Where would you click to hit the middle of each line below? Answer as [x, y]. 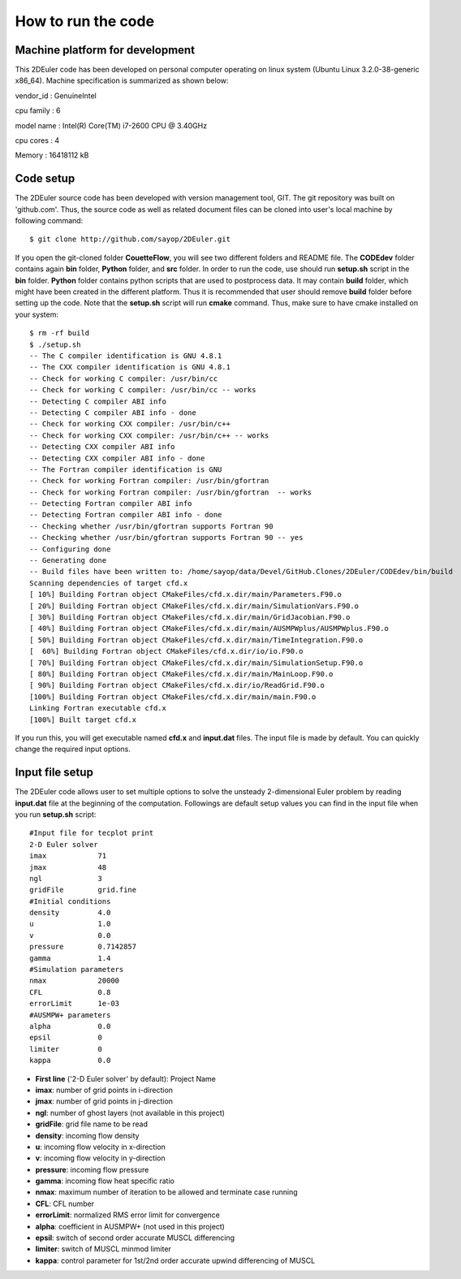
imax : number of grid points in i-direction [104, 1090]
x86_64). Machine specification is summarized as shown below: [122, 80]
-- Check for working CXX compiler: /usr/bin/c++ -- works [149, 435]
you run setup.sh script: [56, 814]
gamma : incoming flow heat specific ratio [105, 1181]
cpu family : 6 [38, 110]
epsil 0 [66, 1038]
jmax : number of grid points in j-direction [104, 1101]
